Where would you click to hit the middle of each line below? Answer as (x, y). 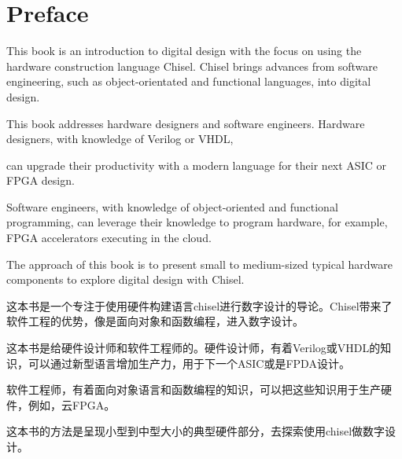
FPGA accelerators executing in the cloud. (109, 238)
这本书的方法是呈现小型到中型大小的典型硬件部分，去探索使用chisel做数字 (196, 431)
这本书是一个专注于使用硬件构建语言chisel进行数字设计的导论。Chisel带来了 (199, 305)
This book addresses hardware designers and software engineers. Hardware (186, 123)
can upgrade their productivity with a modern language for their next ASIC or (196, 165)
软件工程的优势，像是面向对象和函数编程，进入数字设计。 (155, 321)
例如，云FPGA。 (72, 404)
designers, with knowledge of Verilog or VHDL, (120, 139)
